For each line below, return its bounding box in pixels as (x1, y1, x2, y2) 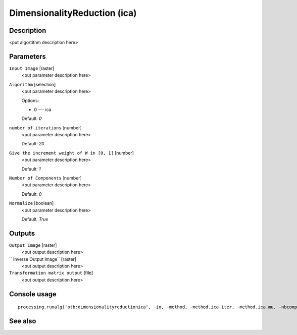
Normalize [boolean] (9, 200, 54, 206)
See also (9, 317, 37, 326)
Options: (21, 97, 39, 104)
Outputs (9, 229, 35, 237)
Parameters (9, 52, 46, 60)
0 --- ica (34, 107, 51, 112)
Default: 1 (21, 166, 41, 172)
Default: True (21, 216, 49, 222)
